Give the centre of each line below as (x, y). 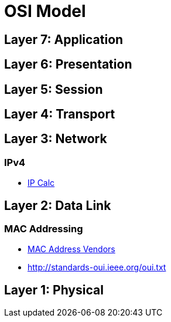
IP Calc (41, 183)
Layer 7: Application (64, 39)
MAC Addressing (44, 229)
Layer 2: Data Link (58, 205)
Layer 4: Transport (60, 114)
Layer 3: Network (56, 139)
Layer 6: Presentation (68, 65)
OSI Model (45, 11)
